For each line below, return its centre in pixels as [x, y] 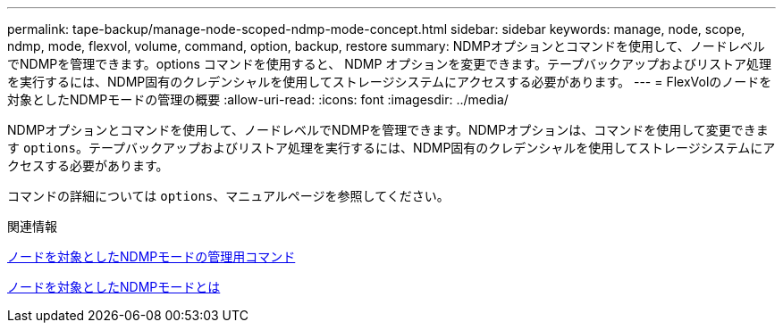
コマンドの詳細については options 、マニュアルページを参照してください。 [228, 196]
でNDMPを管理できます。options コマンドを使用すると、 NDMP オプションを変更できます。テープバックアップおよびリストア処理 [390, 64]
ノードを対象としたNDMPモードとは [114, 287]
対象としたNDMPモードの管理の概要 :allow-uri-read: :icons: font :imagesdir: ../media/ [258, 99]
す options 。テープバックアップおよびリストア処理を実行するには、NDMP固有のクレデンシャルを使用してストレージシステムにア [391, 148]
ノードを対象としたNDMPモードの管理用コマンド [152, 256]
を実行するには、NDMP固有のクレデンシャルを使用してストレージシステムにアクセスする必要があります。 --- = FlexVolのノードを [390, 82]
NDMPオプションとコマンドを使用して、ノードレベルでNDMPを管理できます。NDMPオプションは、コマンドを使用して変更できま [388, 130]
